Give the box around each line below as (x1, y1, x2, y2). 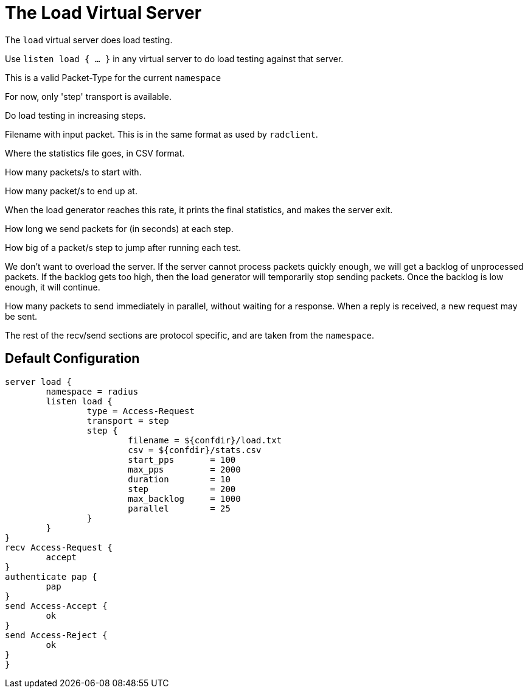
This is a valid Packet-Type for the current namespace (5, 72, 221, 83)
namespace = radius (46, 386, 139, 396)
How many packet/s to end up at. (5, 185, 137, 196)
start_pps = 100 (128, 454, 236, 465)
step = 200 (128, 484, 236, 494)
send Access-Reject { (5, 630, 108, 640)
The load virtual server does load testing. (5, 34, 173, 45)
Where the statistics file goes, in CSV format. (5, 147, 185, 158)
